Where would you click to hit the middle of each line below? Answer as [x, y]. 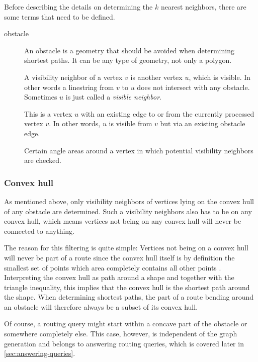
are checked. [43, 160]
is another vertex [156, 77]
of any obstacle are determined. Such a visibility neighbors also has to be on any [128, 211]
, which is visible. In [220, 77]
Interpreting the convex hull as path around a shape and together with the [119, 277]
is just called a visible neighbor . [113, 97]
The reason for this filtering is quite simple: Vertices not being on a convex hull [126, 248]
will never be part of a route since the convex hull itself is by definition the [119, 257]
